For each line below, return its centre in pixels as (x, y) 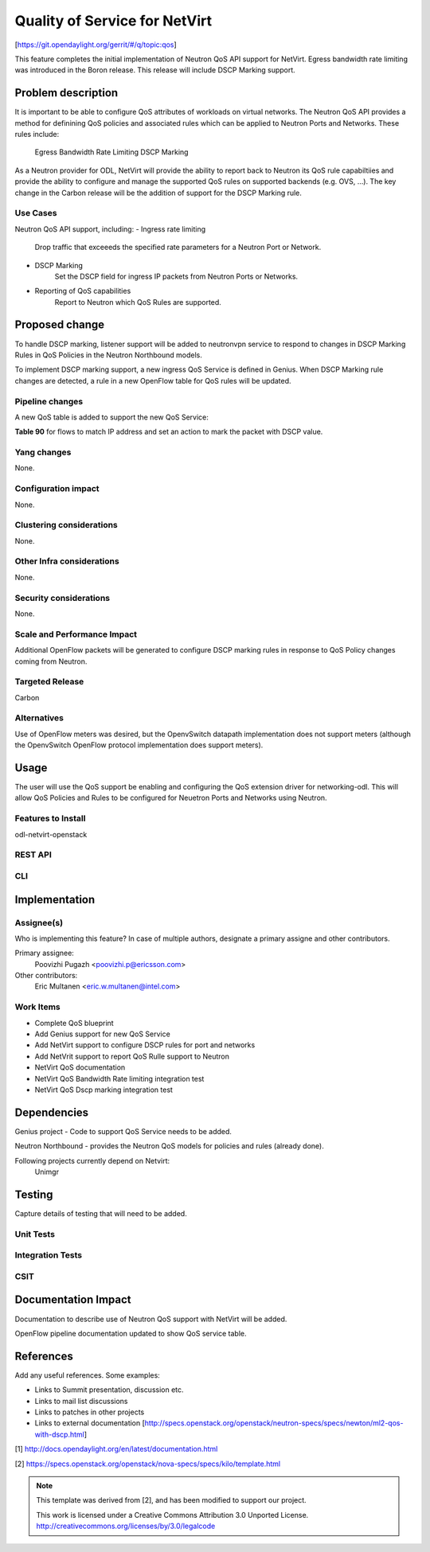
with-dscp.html (60, 1434)
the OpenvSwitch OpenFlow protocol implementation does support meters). (139, 745)
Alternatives (39, 718)
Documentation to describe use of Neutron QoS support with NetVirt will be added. (151, 1319)
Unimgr (47, 1172)
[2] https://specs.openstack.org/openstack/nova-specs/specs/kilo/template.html (148, 1464)
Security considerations (63, 598)
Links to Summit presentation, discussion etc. (109, 1390)
